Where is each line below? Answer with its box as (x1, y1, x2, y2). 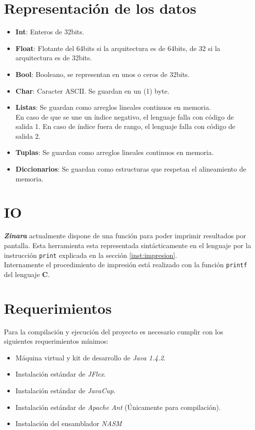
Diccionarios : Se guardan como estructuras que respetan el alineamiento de (15, 164, 246, 174)
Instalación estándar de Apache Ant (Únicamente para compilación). (15, 402, 221, 412)
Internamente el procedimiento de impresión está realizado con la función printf (4, 259, 247, 270)
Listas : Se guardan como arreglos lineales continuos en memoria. (15, 102, 211, 112)
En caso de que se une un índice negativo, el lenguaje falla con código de (15, 111, 234, 122)
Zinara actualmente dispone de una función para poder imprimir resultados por (4, 230, 246, 241)
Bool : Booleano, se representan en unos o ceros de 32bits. (15, 69, 190, 79)
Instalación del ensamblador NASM (15, 418, 122, 429)
